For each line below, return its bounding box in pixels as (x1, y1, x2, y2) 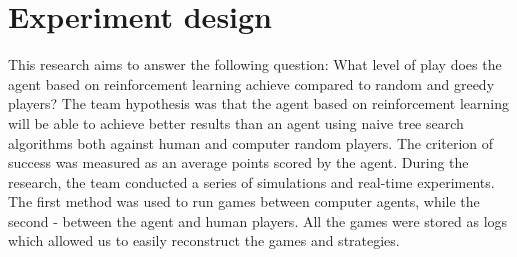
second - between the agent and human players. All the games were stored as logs (8, 210, 508, 231)
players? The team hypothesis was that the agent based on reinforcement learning (8, 93, 510, 114)
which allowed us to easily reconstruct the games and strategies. (8, 230, 400, 251)
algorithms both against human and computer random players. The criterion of (8, 132, 494, 153)
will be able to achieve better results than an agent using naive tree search (8, 112, 464, 133)
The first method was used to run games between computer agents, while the (8, 191, 480, 212)
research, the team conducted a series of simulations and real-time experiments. (8, 171, 495, 192)
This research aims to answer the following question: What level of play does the (8, 54, 502, 75)
